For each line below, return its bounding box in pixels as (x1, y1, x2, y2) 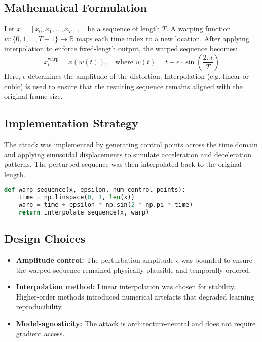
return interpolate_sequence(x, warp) (18, 208, 149, 216)
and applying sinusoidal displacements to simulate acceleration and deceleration (4, 149, 252, 159)
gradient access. (16, 328, 65, 338)
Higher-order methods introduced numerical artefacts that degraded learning (16, 291, 254, 302)
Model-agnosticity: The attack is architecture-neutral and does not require (16, 318, 256, 329)
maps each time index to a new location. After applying (76, 33, 249, 44)
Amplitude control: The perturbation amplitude (16, 254, 174, 265)
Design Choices (4, 231, 86, 246)
